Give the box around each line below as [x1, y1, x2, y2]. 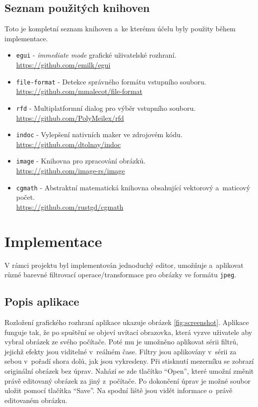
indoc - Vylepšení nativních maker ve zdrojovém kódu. [16, 129, 183, 140]
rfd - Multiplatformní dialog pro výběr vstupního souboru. [16, 102, 196, 113]
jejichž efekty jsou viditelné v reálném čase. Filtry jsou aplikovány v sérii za [4, 346, 237, 356]
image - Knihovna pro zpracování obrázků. [16, 156, 146, 166]
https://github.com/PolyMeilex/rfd [16, 112, 124, 123]
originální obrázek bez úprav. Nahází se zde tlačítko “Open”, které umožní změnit [4, 366, 254, 376]
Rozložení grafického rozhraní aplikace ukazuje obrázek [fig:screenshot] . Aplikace [4, 317, 249, 327]
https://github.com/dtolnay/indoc [16, 139, 121, 149]
